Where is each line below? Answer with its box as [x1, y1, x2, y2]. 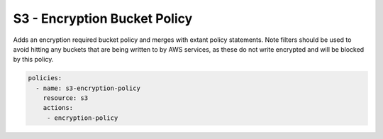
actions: [43, 104, 74, 112]
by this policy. [13, 55, 54, 64]
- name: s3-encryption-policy [35, 84, 141, 92]
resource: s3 [43, 94, 89, 102]
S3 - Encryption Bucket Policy [13, 11, 193, 26]
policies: [28, 74, 62, 82]
